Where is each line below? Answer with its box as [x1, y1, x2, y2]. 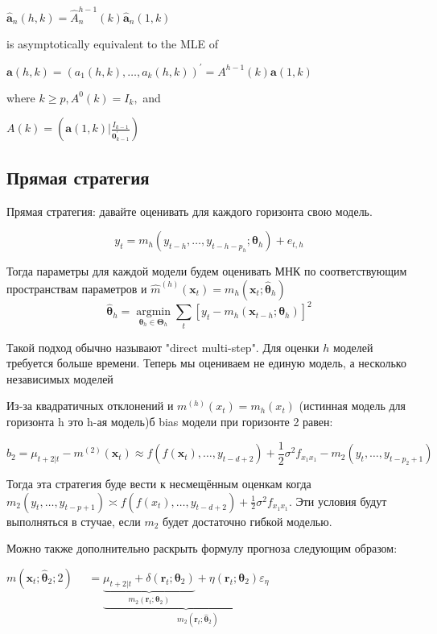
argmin [136, 306, 171, 318]
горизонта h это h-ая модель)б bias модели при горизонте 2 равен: [6, 413, 333, 429]
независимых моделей [6, 370, 113, 387]
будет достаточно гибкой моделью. [163, 512, 332, 529]
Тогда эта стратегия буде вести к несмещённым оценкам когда [6, 475, 311, 492]
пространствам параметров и [6, 280, 147, 296]
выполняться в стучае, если [6, 512, 141, 529]
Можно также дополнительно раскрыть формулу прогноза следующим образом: [6, 540, 398, 557]
